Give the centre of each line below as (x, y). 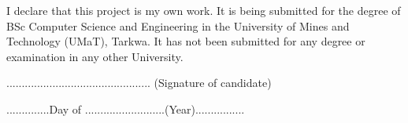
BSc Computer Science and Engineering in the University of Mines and (178, 25)
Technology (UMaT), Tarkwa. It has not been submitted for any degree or (186, 41)
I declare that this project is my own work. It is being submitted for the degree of (204, 10)
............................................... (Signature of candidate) (139, 83)
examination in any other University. (95, 56)
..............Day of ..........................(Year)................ (126, 109)
